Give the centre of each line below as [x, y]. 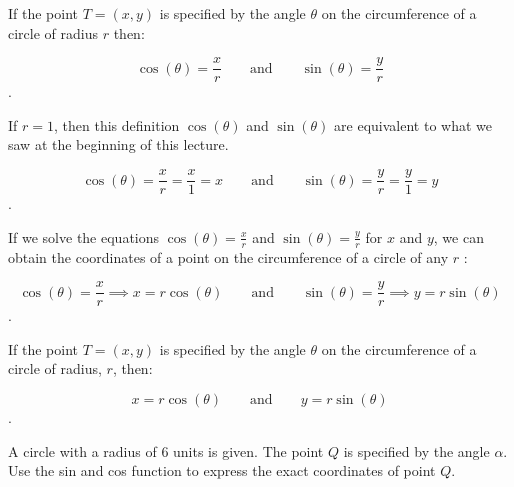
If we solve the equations [84, 236]
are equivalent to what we [413, 124]
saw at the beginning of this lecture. [118, 144]
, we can [458, 236]
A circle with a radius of [82, 450]
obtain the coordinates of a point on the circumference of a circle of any [228, 256]
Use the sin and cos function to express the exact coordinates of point [222, 470]
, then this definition [116, 124]
